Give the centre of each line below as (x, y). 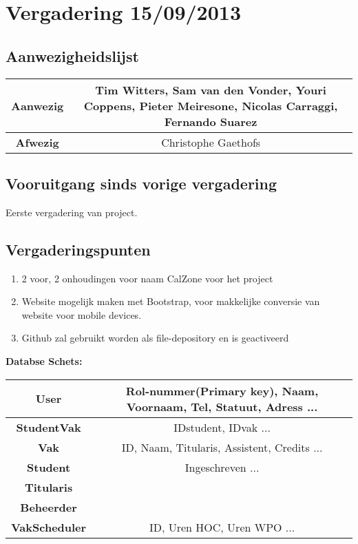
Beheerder (49, 507)
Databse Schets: (44, 360)
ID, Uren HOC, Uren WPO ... (222, 527)
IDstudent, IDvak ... (222, 427)
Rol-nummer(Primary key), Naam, (222, 390)
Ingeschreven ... (222, 467)
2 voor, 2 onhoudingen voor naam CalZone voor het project (147, 278)
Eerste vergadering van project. (72, 212)
